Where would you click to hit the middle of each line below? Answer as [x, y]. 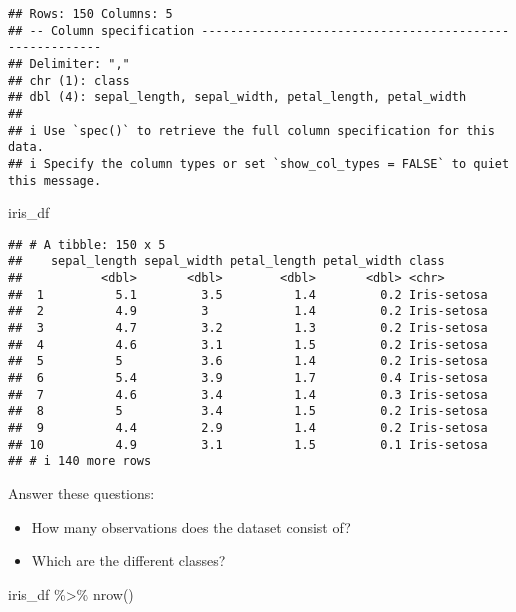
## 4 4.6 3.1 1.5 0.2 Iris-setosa [248, 344]
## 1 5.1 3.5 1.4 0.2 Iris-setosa [248, 294]
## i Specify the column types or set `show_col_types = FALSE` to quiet [259, 163]
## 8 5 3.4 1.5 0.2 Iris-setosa [248, 411]
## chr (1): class [69, 80]
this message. [55, 180]
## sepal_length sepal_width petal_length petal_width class [226, 261]
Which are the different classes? [128, 560]
